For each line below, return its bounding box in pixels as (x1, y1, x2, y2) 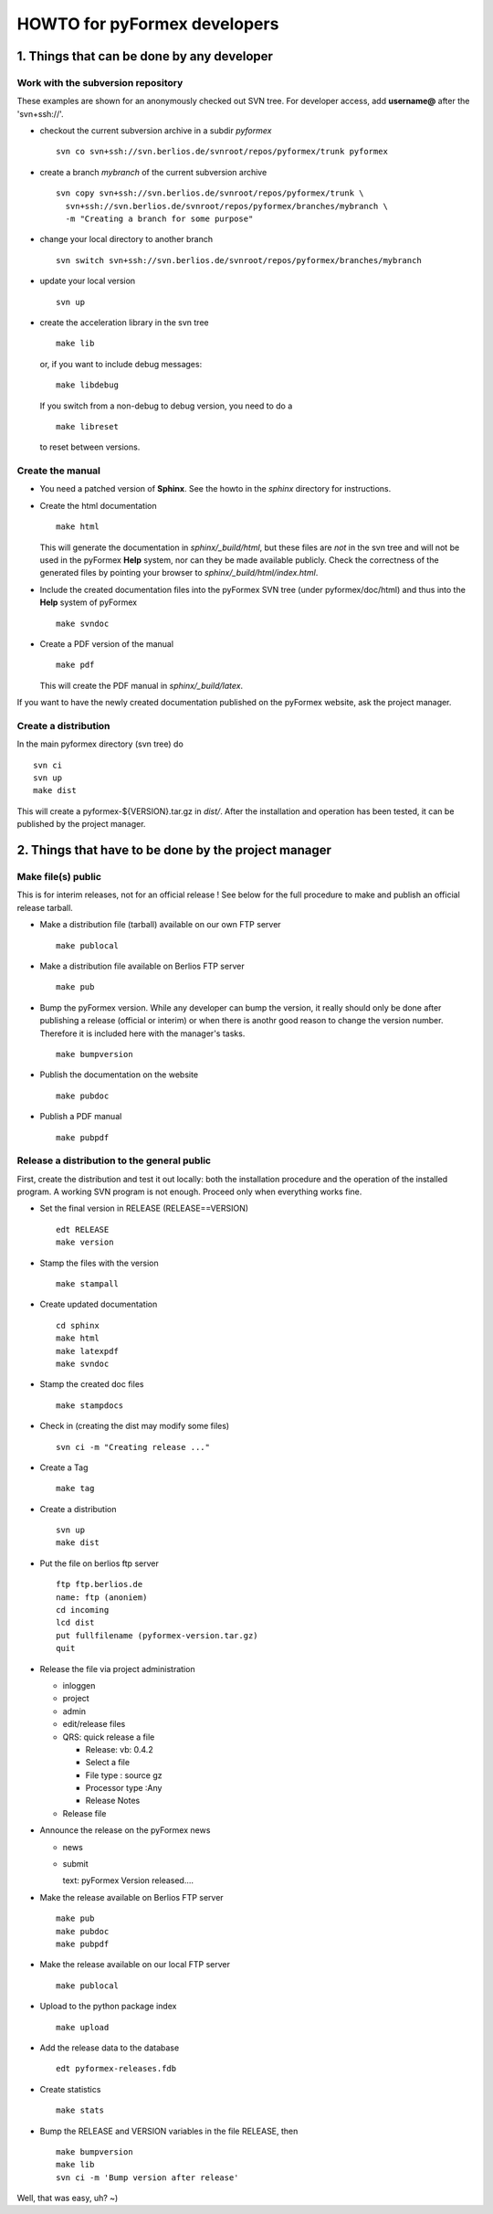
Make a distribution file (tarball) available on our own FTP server (39, 919, 282, 930)
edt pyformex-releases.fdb (56, 2063, 177, 2074)
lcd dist (56, 1617, 95, 1628)
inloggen (62, 1679, 96, 1690)
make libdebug (56, 380, 119, 390)
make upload (56, 2022, 110, 2032)
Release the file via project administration (39, 1663, 195, 1674)
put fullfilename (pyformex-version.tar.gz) (56, 1630, 259, 1640)
